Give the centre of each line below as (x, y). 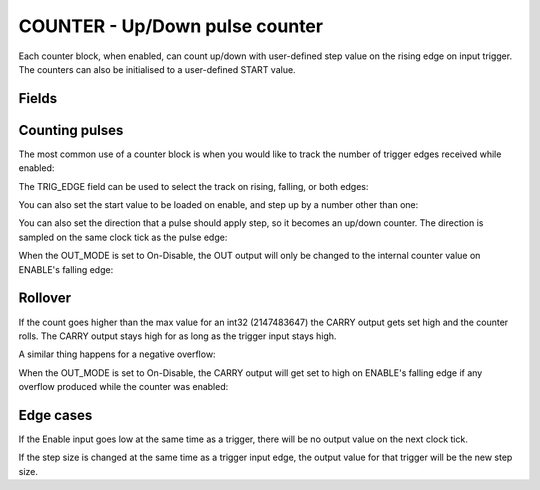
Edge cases (55, 415)
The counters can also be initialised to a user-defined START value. (157, 69)
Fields (38, 98)
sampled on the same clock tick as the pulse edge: (123, 237)
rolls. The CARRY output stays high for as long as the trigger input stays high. (177, 336)
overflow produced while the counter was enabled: (123, 387)
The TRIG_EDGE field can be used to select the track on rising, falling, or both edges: (193, 186)
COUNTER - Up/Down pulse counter (171, 26)
